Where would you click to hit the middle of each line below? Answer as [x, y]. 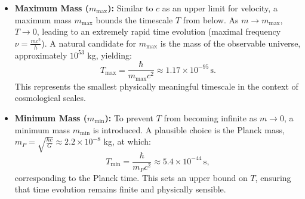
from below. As [211, 19]
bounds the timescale [134, 19]
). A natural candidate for [89, 43]
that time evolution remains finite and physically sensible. [120, 189]
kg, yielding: [110, 55]
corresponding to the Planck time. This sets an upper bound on [131, 177]
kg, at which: [127, 141]
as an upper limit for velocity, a [220, 8]
